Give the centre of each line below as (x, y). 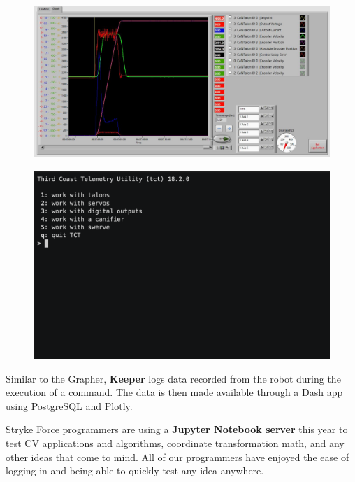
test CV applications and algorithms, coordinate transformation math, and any (175, 443)
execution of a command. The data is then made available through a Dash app (174, 392)
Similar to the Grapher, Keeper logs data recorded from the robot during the (173, 378)
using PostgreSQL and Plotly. (69, 405)
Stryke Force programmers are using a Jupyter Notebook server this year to (177, 429)
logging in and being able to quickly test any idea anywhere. (135, 470)
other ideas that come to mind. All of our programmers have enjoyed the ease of (177, 456)
